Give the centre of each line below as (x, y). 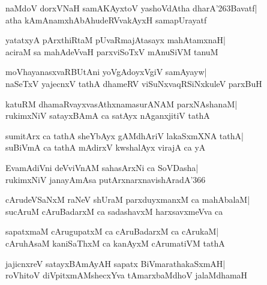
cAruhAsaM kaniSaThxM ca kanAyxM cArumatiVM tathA (115, 243)
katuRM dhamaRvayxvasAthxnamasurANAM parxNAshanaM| (121, 103)
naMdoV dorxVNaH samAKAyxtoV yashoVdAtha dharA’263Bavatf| (131, 8)
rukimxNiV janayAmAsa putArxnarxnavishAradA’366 (106, 179)
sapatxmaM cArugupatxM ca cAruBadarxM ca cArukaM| (112, 231)
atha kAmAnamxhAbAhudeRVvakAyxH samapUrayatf (106, 19)
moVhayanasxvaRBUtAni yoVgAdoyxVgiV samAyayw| (106, 72)
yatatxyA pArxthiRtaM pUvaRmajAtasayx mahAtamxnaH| (115, 40)
